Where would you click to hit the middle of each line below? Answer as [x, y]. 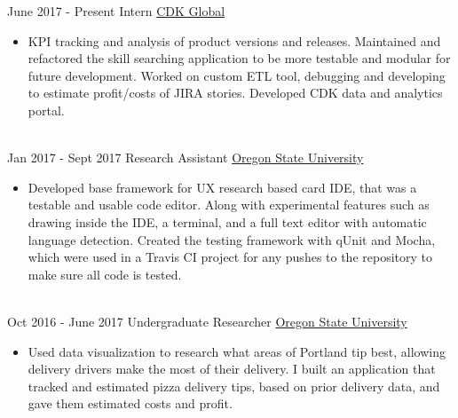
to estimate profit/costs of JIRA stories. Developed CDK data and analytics [235, 93]
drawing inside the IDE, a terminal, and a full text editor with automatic [227, 221]
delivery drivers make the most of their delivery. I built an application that [232, 369]
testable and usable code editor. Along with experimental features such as [229, 205]
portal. [46, 110]
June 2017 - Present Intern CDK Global [116, 11]
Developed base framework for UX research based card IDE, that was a [222, 187]
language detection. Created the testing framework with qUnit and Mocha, [232, 239]
